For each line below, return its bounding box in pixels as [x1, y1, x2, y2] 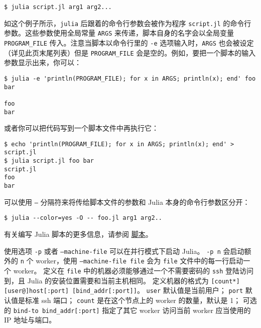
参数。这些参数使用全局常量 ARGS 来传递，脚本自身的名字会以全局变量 [4, 28, 234, 38]
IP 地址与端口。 [4, 314, 56, 325]
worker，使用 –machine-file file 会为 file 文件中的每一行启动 [36, 255, 243, 266]
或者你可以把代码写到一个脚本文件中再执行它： [4, 123, 159, 133]
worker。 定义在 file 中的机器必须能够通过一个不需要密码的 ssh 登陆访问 [13, 265, 254, 275]
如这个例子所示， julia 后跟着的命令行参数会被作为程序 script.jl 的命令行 [4, 18, 251, 28]
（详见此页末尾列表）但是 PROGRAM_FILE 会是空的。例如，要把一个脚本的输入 [4, 47, 256, 58]
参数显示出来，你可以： [4, 57, 81, 68]
